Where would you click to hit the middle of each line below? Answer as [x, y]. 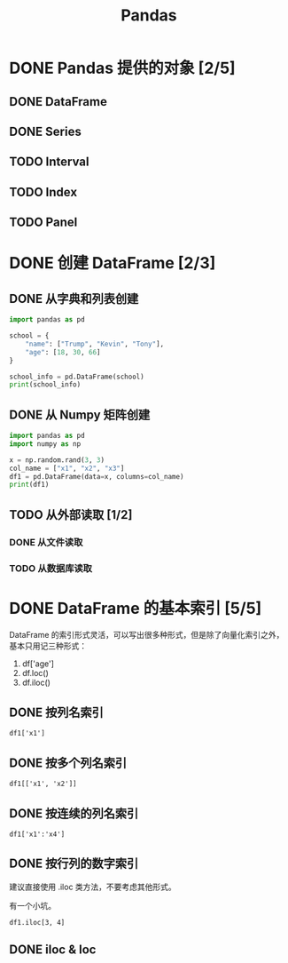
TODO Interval [49, 162]
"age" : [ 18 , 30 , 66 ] [63, 352]
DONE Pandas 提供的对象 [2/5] [123, 68]
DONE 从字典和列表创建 [74, 298]
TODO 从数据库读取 [51, 568]
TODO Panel [43, 223]
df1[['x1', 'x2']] [43, 784]
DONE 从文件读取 [46, 542]
